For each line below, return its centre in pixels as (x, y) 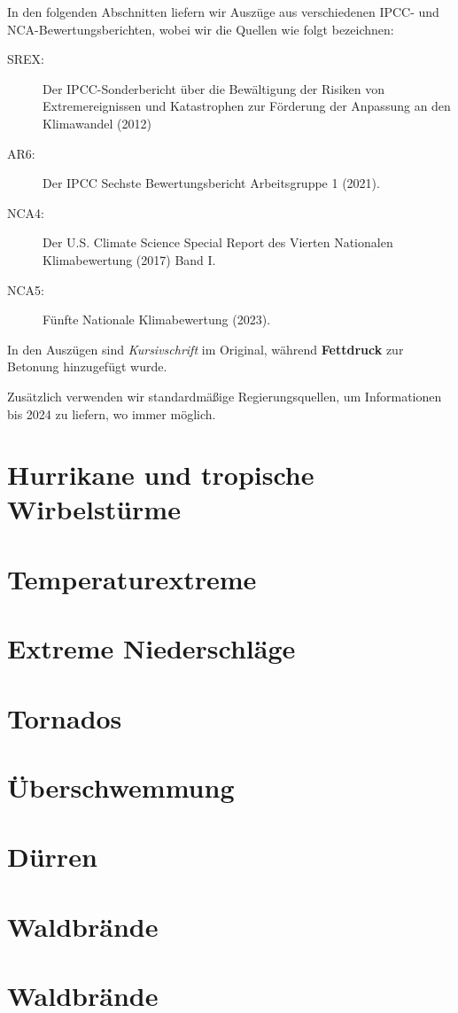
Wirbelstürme (94, 509)
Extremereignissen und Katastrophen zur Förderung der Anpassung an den (247, 106)
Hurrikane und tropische (161, 475)
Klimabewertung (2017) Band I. (129, 259)
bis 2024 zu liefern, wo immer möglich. (112, 413)
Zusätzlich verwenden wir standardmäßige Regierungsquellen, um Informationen (225, 396)
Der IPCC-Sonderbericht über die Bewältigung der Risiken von (214, 88)
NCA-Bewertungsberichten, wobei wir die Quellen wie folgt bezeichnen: (201, 29)
